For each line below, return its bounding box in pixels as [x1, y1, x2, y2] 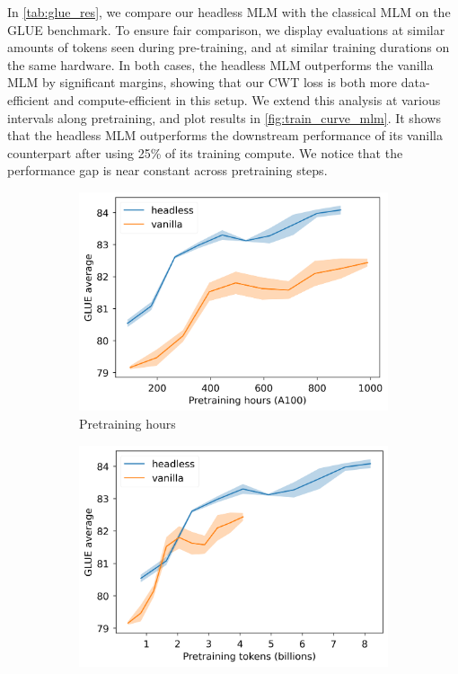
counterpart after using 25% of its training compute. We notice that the [7, 143, 403, 162]
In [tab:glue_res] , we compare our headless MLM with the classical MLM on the [7, 3, 451, 21]
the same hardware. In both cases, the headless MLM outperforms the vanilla [7, 55, 434, 74]
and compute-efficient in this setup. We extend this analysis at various [53, 90, 441, 109]
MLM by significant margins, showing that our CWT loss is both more [7, 73, 397, 92]
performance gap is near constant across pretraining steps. [7, 161, 328, 180]
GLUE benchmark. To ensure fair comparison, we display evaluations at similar [7, 20, 445, 39]
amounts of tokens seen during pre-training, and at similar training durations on [7, 38, 450, 57]
